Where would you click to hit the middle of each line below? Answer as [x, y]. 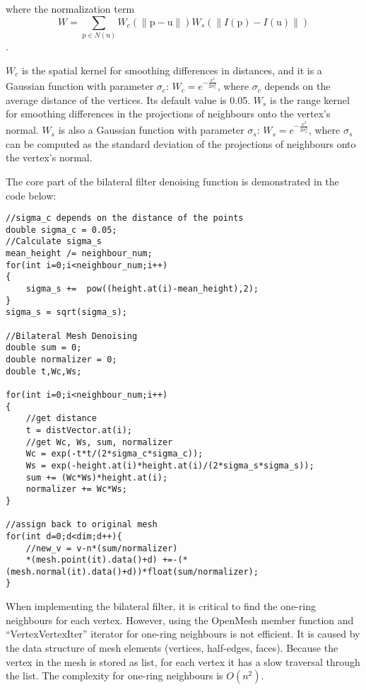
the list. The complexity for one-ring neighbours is [114, 675]
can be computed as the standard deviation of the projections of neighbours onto [181, 143]
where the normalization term [70, 8]
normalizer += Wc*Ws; [76, 489]
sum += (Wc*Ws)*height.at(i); [97, 477]
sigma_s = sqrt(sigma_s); [66, 312]
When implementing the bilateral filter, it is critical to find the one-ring [161, 606]
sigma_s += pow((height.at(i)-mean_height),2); [142, 289]
